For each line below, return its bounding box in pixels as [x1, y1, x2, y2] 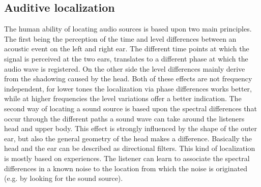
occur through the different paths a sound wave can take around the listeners [4, 113, 245, 123]
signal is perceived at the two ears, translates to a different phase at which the [4, 53, 248, 64]
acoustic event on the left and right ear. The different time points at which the [4, 43, 249, 54]
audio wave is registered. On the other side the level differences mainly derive [4, 63, 245, 74]
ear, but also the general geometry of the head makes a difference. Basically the [4, 133, 252, 143]
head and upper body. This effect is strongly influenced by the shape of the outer [4, 123, 257, 134]
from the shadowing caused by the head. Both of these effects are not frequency [4, 73, 252, 84]
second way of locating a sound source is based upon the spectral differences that [4, 103, 257, 113]
